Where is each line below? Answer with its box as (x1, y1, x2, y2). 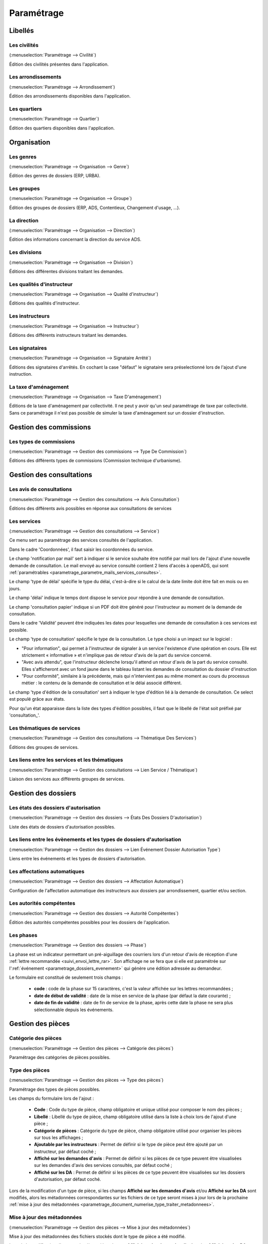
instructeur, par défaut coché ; (34, 1148, 96, 1154)
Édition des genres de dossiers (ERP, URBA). (9, 173, 101, 179)
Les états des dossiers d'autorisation (9, 804, 101, 811)
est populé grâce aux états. (9, 696, 66, 702)
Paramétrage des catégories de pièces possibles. (9, 1054, 111, 1060)
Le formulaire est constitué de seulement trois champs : (9, 974, 124, 980)
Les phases (9, 932, 38, 938)
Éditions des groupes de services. (9, 744, 79, 750)
